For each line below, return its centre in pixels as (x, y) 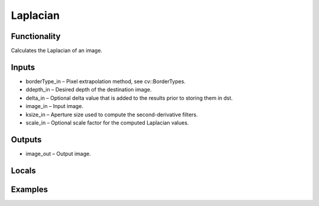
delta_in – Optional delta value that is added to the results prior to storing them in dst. (129, 98)
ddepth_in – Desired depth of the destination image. (89, 90)
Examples (30, 189)
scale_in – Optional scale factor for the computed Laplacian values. (107, 122)
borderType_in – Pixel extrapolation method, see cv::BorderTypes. (106, 81)
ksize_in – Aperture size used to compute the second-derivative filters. (112, 115)
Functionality (36, 36)
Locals (23, 170)
